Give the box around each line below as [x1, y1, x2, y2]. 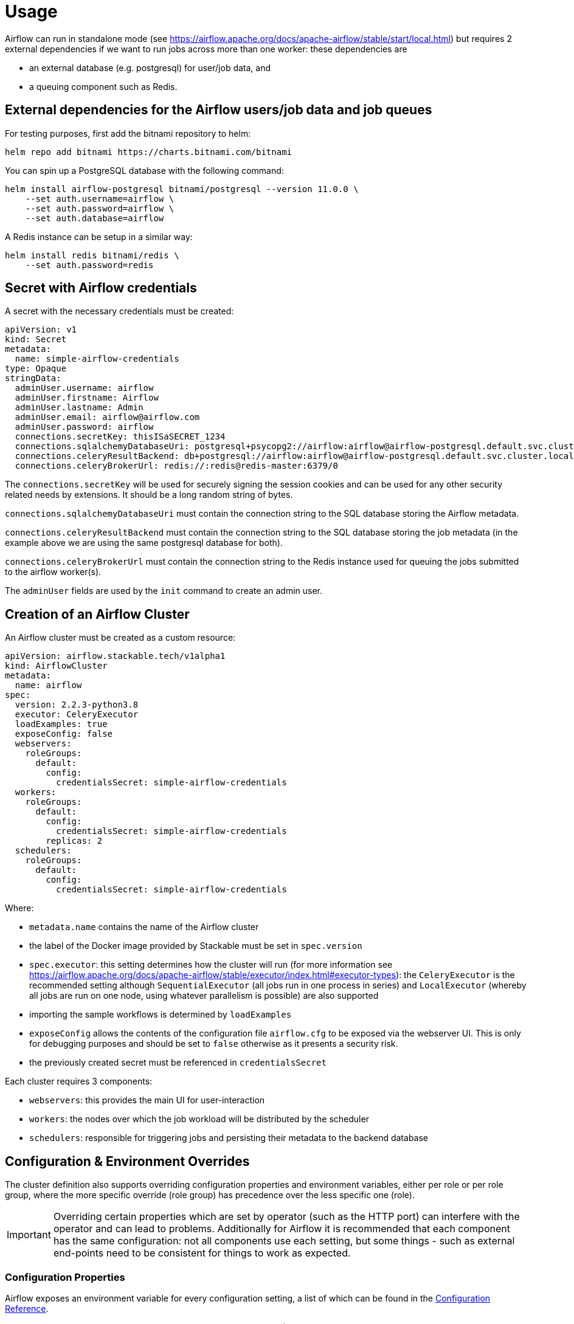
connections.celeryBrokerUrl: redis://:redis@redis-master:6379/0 [15, 461, 338, 471]
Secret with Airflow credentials [5, 280, 197, 296]
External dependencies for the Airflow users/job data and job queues [5, 102, 432, 118]
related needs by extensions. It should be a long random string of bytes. [5, 489, 293, 500]
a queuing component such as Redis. [29, 81, 178, 92]
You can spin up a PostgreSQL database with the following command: [5, 165, 284, 176]
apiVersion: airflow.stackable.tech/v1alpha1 [5, 651, 226, 661]
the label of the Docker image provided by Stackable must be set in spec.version [29, 940, 362, 951]
